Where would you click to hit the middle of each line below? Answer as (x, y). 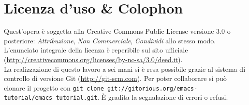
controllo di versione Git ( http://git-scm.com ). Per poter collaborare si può (115, 78)
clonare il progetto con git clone (54, 87)
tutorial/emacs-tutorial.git (51, 98)
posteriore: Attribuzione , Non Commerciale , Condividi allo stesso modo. (110, 40)
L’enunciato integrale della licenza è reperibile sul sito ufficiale (96, 50)
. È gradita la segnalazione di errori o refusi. (163, 97)
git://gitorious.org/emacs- (153, 88)
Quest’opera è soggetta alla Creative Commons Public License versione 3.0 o (117, 31)
